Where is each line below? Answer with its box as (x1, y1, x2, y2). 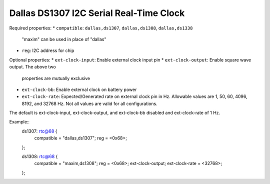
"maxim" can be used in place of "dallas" (21, 36, 106, 42)
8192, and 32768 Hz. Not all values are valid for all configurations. (21, 100, 157, 106)
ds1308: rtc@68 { (21, 153, 58, 159)
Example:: (9, 119, 30, 125)
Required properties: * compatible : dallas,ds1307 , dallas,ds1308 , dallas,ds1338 (9, 25, 193, 31)
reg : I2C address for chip (21, 47, 74, 53)
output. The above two (9, 64, 56, 70)
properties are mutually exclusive (21, 75, 90, 81)
